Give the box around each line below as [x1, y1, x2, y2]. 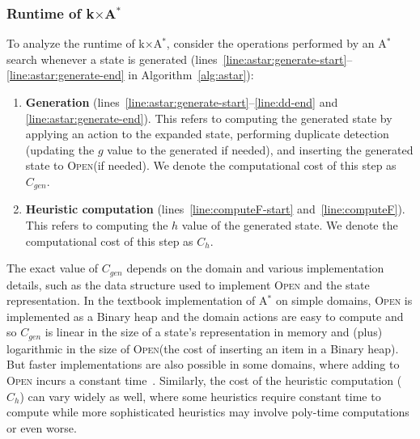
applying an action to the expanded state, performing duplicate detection [25, 125, 389, 142]
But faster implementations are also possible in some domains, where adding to [6, 356, 400, 373]
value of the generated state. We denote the [181, 217, 398, 234]
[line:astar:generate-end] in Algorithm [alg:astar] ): [6, 66, 254, 83]
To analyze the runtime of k [6, 35, 145, 52]
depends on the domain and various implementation [126, 260, 384, 276]
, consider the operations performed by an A [166, 35, 387, 52]
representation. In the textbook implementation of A [6, 292, 268, 309]
